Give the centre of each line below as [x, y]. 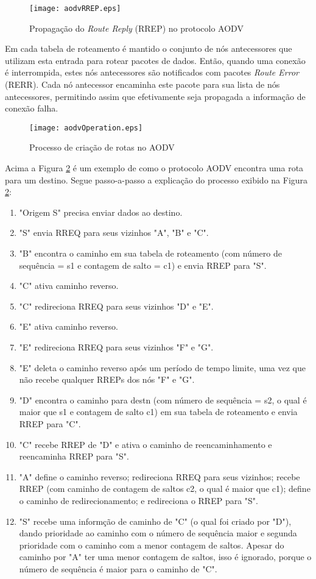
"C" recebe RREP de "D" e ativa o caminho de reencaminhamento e [146, 444]
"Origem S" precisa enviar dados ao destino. [101, 212]
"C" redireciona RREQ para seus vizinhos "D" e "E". [116, 306]
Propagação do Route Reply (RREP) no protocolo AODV [136, 28]
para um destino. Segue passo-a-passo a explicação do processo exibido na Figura [156, 179]
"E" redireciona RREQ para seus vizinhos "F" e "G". [116, 347]
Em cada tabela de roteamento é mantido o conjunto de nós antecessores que [149, 48]
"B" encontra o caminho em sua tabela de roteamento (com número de [150, 253]
